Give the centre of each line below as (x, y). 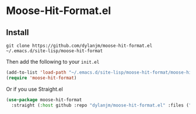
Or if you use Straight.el (34, 89)
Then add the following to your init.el (53, 62)
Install (17, 32)
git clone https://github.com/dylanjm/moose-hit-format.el (79, 46)
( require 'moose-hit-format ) (41, 78)
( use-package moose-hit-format (44, 100)
